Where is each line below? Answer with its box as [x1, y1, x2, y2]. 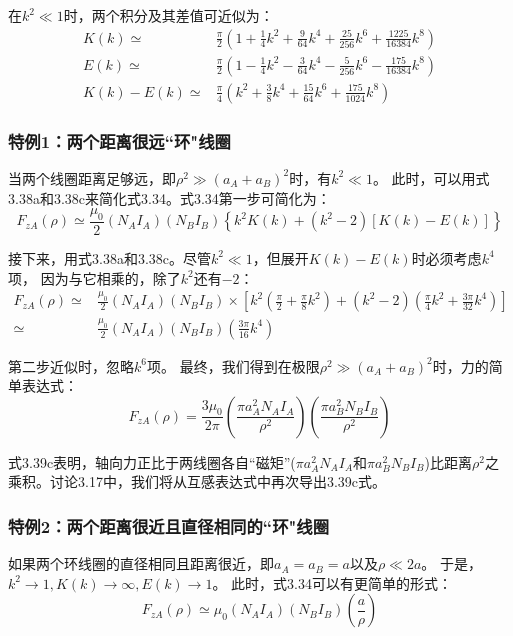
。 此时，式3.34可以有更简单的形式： [212, 572, 452, 593]
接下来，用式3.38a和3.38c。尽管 [8, 247, 211, 268]
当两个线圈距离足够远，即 [8, 167, 176, 188]
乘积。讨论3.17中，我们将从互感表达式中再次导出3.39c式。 [8, 471, 386, 492]
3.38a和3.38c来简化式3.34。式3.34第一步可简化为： [8, 187, 331, 208]
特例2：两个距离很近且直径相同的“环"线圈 [8, 514, 330, 538]
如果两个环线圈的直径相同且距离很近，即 [8, 553, 274, 574]
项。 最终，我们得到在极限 [146, 355, 320, 376]
